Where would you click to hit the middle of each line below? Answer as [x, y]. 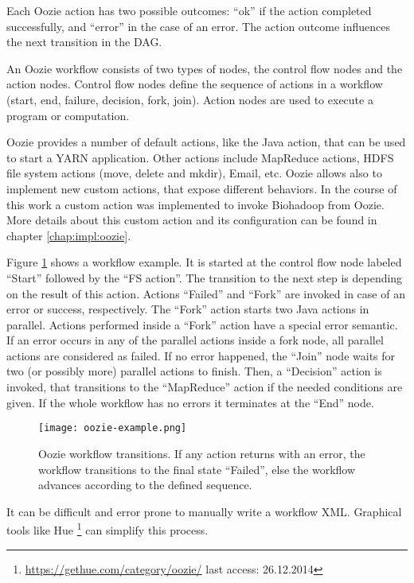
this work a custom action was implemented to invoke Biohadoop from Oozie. [195, 204]
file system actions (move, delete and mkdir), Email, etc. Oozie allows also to [194, 173]
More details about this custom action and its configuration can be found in [192, 220]
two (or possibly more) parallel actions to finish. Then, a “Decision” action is [194, 371]
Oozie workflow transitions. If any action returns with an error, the [202, 453]
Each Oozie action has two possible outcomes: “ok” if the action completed [189, 10]
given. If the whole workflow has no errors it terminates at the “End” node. [190, 402]
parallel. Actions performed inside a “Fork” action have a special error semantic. [202, 324]
